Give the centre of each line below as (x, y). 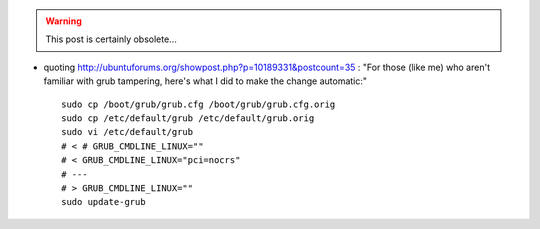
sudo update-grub (103, 202)
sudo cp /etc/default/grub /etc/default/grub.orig (188, 118)
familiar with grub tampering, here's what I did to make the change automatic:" (205, 81)
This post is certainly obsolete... (111, 39)
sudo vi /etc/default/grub (127, 132)
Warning (63, 21)
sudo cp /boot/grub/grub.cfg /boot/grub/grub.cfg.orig (198, 104)
